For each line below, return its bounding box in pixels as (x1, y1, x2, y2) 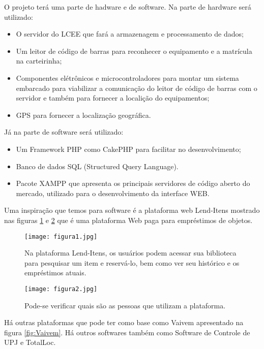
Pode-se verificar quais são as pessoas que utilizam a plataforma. (24, 300, 226, 310)
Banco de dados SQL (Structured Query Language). (16, 161, 179, 171)
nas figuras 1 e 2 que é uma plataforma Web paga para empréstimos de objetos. (4, 214, 253, 225)
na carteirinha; (16, 55, 62, 66)
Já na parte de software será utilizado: (4, 126, 124, 137)
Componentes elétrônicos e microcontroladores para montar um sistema (16, 72, 239, 83)
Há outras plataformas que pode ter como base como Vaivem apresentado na (4, 317, 244, 328)
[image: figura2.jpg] (24, 285, 98, 293)
